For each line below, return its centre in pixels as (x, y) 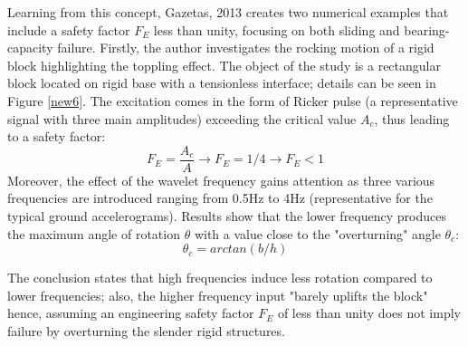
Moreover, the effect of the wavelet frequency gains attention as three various (221, 180)
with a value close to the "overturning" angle (317, 233)
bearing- (427, 29)
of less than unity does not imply (369, 313)
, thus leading (412, 118)
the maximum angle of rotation (94, 233)
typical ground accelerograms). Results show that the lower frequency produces (227, 216)
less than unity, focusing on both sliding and (277, 29)
